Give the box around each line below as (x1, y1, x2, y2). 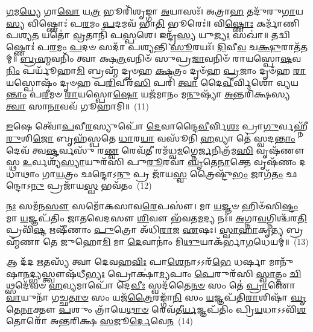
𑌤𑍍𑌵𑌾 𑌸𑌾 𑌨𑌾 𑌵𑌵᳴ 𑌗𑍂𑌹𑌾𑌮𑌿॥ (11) (6, 99, 149, 112)
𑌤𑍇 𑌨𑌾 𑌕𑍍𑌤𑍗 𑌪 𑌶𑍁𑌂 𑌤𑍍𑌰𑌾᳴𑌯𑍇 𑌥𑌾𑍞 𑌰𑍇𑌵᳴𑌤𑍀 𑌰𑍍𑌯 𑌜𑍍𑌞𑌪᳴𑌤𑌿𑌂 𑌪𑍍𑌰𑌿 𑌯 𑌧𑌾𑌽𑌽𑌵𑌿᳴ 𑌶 (6, 302, 306, 315)
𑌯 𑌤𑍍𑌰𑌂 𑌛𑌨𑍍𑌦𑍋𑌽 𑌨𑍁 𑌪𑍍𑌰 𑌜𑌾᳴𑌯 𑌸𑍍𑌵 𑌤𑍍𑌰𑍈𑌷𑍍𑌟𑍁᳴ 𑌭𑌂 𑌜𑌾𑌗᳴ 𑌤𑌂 (55, 167, 283, 180)
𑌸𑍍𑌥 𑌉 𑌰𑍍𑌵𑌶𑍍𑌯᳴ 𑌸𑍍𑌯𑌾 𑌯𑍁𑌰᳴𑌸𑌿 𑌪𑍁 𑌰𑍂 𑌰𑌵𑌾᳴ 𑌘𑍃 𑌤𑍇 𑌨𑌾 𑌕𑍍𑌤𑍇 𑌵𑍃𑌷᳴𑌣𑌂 (6, 155, 297, 168)
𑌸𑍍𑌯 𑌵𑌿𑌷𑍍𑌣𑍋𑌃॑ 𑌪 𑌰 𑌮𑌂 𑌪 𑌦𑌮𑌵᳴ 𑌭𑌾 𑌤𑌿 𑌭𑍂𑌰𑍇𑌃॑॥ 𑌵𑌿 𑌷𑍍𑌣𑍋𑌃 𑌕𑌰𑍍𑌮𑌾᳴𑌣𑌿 (6, 16, 300, 29)
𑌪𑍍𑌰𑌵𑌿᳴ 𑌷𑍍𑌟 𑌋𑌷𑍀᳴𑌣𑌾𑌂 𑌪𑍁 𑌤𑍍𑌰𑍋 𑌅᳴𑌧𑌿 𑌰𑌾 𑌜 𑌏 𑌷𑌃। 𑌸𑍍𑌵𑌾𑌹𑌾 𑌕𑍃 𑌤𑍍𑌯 (6, 223, 283, 236)
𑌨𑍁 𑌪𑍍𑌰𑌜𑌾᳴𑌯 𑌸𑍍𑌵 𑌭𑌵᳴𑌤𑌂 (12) (31, 179, 152, 192)
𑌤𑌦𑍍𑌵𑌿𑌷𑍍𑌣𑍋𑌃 (271, 28, 290, 41)
